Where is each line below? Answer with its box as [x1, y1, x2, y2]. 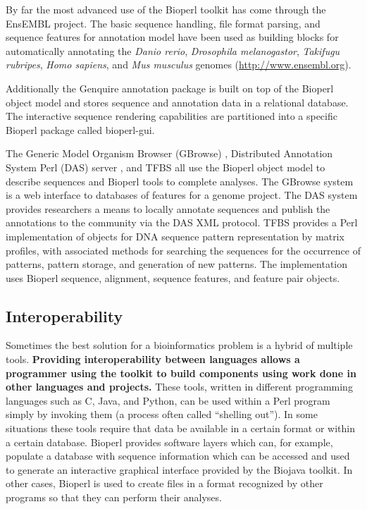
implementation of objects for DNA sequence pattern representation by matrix [6, 228, 344, 243]
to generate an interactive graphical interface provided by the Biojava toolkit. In [6, 462, 353, 477]
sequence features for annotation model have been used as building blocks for [6, 30, 339, 44]
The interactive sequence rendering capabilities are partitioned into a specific [6, 109, 337, 123]
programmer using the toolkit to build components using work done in [6, 365, 356, 380]
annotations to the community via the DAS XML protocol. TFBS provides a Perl [6, 215, 358, 230]
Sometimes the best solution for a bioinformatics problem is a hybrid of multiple [6, 338, 353, 352]
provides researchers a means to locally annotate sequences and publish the [6, 201, 330, 216]
